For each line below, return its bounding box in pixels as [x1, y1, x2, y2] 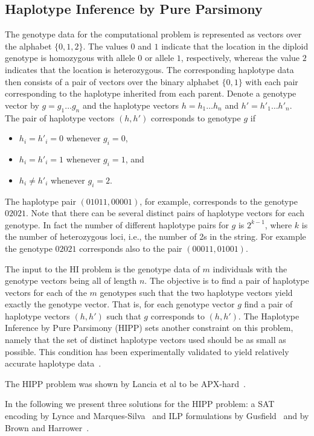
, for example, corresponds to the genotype [139, 194, 298, 207]
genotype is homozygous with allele [5, 51, 135, 64]
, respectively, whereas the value [181, 51, 300, 64]
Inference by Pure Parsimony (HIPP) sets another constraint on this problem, [5, 321, 293, 334]
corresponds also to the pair [79, 242, 182, 254]
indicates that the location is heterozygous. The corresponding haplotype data [5, 63, 294, 75]
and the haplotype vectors [82, 98, 179, 111]
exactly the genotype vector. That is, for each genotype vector [5, 298, 235, 310]
